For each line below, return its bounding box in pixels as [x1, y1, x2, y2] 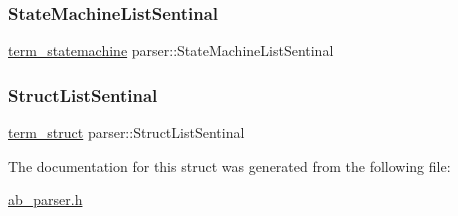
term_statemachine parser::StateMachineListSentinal [8, 40, 334, 61]
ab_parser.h [8, 189, 83, 210]
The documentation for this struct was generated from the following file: [8, 155, 451, 176]
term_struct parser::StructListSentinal [8, 122, 245, 143]
